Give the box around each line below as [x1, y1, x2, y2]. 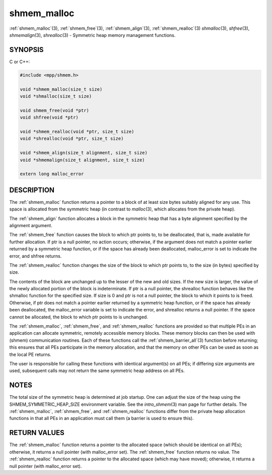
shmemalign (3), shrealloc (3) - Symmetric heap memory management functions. [9, 32, 176, 38]
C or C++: [9, 59, 30, 65]
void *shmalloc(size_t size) [20, 93, 92, 99]
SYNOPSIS [9, 45, 44, 54]
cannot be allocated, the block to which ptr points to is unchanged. [9, 313, 148, 320]
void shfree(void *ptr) [20, 115, 79, 121]
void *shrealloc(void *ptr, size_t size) [20, 136, 124, 141]
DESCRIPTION [9, 186, 55, 194]
